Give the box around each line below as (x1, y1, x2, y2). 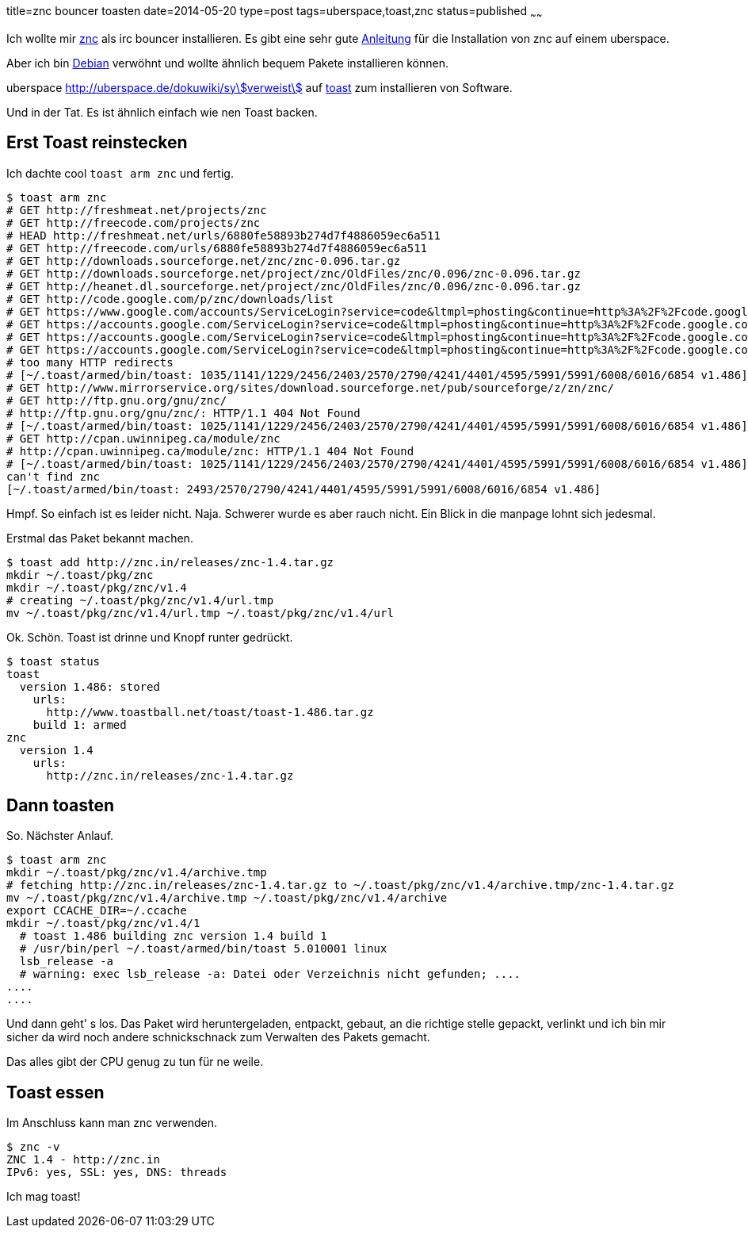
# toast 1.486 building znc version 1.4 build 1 (19, 929, 327, 943)
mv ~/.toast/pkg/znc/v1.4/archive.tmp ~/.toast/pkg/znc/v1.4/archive (6, 891, 448, 905)
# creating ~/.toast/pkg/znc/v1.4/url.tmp (6, 593, 274, 607)
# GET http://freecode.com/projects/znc (6, 216, 261, 229)
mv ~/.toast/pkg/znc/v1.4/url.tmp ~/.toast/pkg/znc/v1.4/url (6, 606, 394, 619)
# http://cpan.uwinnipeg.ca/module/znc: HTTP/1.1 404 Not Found (6, 444, 414, 458)
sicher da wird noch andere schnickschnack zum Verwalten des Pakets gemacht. (6, 1030, 430, 1044)
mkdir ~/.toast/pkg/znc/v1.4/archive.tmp (6, 866, 267, 880)
